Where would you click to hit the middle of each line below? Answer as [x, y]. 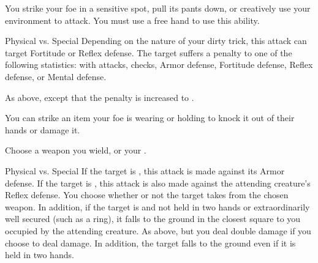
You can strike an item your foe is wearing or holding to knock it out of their [150, 118]
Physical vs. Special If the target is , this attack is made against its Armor [145, 170]
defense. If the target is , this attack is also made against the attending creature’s [158, 183]
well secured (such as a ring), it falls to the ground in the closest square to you [153, 219]
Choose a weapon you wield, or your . [76, 150]
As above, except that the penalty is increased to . [100, 97]
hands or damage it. [43, 129]
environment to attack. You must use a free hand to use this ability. [132, 20]
